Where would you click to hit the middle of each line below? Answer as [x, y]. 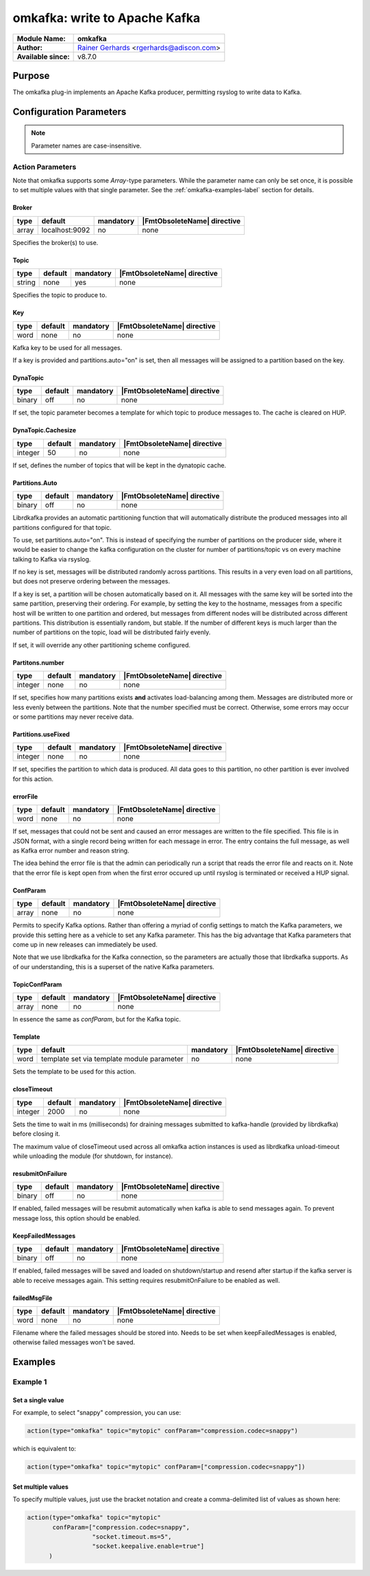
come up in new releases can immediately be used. [85, 945]
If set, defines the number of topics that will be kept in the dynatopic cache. [119, 465]
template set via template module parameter [113, 1059]
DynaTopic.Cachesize [45, 430]
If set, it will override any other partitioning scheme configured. [102, 645]
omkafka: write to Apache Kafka [107, 18]
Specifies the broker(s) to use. [56, 242]
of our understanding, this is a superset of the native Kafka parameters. [114, 966]
